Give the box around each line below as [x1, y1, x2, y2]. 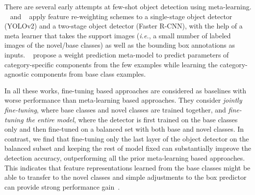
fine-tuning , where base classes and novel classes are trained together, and [4, 104, 226, 114]
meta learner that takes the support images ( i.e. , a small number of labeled [4, 30, 231, 40]
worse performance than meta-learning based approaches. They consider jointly [4, 95, 242, 105]
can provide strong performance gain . [4, 181, 120, 192]
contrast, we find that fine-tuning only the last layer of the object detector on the [4, 133, 249, 143]
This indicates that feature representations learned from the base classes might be [4, 162, 251, 172]
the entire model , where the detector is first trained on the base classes [25, 114, 238, 124]
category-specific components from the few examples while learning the [4, 59, 218, 69]
